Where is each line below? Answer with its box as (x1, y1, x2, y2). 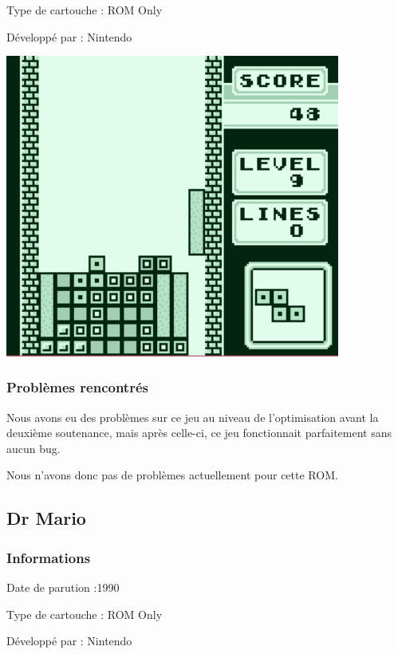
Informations (6, 547, 91, 567)
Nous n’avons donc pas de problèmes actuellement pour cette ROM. (6, 467, 338, 483)
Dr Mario (6, 506, 86, 530)
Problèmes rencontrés (6, 377, 148, 397)
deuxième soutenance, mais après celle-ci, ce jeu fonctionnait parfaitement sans (6, 424, 392, 441)
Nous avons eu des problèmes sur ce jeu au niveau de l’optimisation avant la (6, 408, 379, 425)
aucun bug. (6, 439, 61, 456)
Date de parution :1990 (6, 579, 120, 595)
